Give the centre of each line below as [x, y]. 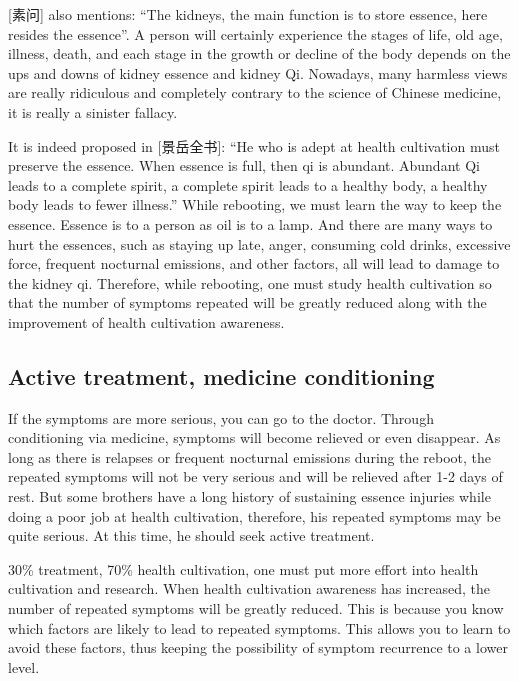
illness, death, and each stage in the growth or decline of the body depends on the [259, 53]
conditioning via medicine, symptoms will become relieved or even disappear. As [254, 437]
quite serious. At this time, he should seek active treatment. [191, 535]
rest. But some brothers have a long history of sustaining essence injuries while [249, 496]
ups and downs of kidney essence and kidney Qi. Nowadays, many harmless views [258, 72]
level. [24, 666]
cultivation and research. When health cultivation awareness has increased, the [249, 588]
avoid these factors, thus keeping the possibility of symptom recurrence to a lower [258, 647]
